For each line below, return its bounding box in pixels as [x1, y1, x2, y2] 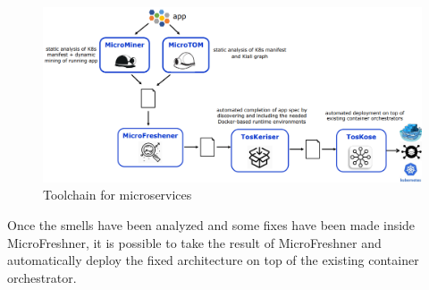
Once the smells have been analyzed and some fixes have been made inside [7, 216, 416, 235]
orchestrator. [7, 268, 77, 286]
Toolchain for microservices [43, 185, 192, 204]
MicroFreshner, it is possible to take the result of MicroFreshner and [7, 233, 382, 252]
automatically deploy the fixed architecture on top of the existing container [7, 251, 419, 269]
